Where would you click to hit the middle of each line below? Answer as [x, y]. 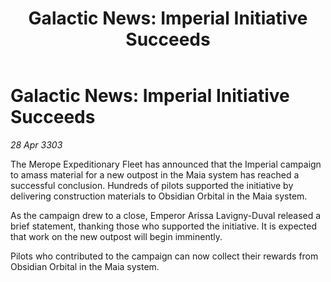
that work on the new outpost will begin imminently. [116, 236]
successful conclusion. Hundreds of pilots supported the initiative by [152, 185]
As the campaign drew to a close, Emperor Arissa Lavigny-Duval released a [166, 215]
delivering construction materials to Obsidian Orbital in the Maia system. [159, 196]
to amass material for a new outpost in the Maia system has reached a [155, 174]
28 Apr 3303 [36, 144]
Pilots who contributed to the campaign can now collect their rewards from [164, 256]
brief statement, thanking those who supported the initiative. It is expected [164, 226]
